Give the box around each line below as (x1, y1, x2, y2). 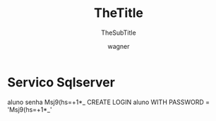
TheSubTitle (101, 28, 136, 37)
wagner (107, 42, 130, 50)
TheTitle (94, 5, 143, 21)
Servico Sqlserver (7, 74, 115, 90)
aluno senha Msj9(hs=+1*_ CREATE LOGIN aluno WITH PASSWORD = (7, 98, 210, 106)
